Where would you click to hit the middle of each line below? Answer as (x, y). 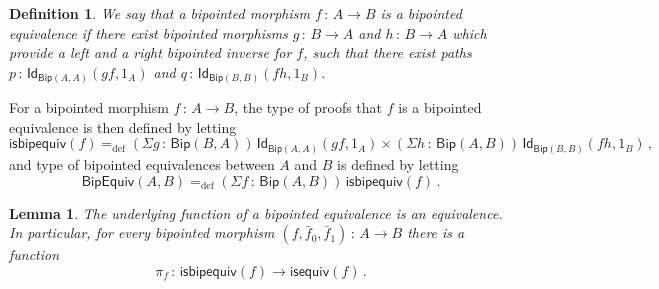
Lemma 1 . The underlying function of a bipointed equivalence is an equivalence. (256, 212)
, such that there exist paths (387, 52)
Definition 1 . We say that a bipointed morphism (159, 13)
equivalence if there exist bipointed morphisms (148, 32)
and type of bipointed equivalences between (142, 164)
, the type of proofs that (308, 107)
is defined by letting (398, 164)
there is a (436, 232)
